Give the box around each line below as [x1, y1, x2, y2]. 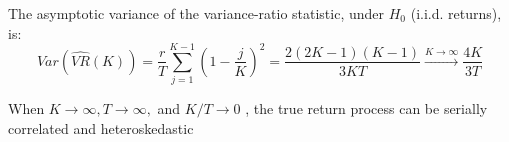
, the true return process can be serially [245, 98, 488, 119]
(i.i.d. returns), [410, 3, 502, 23]
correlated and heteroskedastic [8, 117, 194, 138]
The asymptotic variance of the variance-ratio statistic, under [8, 3, 385, 23]
